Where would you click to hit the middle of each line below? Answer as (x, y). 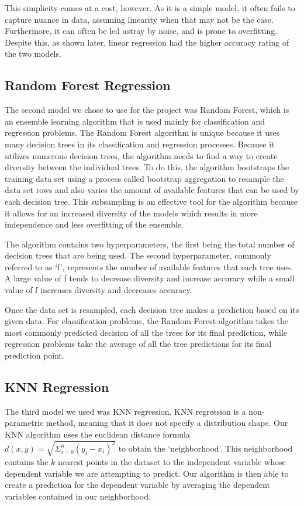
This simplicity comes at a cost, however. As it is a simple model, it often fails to (150, 8)
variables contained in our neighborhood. (78, 496)
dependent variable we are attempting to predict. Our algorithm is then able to (147, 473)
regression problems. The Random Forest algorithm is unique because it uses (142, 132)
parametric (24, 423)
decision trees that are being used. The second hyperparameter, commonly (138, 255)
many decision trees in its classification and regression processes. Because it (140, 144)
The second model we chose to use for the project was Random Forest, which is (147, 110)
